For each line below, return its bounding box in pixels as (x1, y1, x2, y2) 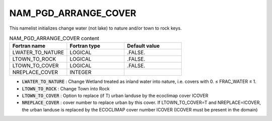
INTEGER (70, 69, 92, 76)
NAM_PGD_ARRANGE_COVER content (9, 35, 99, 42)
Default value (126, 43, 160, 50)
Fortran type (70, 43, 101, 50)
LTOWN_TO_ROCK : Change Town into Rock (22, 85, 110, 91)
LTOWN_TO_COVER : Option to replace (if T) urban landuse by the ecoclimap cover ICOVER (22, 93, 209, 99)
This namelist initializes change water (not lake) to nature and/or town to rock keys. (9, 25, 182, 31)
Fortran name (12, 43, 45, 50)
